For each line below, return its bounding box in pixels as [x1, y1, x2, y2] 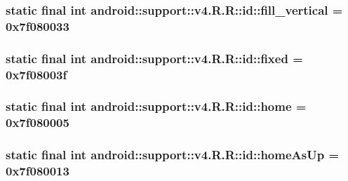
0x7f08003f [6, 65, 67, 83]
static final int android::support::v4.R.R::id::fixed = [6, 49, 303, 67]
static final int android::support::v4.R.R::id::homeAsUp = [6, 146, 340, 163]
